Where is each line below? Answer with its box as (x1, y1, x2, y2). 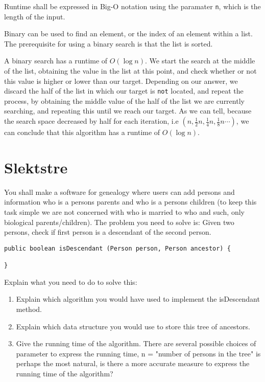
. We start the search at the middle (144, 55, 255, 66)
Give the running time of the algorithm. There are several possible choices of (16, 338, 256, 349)
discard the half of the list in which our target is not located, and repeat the (4, 85, 244, 96)
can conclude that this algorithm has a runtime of (4, 127, 160, 138)
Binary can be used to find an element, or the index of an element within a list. (4, 28, 253, 39)
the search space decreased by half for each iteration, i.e (4, 116, 179, 126)
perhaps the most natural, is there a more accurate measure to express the (16, 358, 250, 369)
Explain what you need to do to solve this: (4, 276, 137, 287)
